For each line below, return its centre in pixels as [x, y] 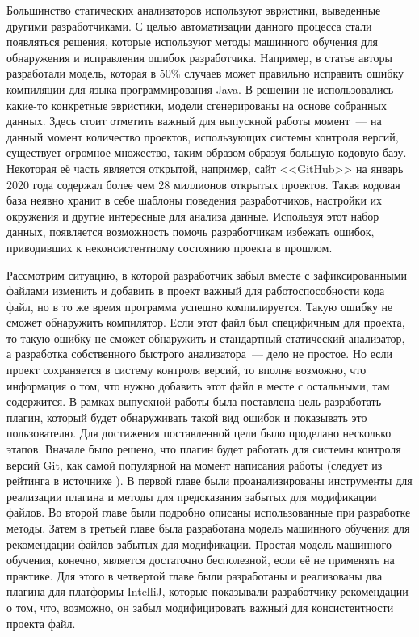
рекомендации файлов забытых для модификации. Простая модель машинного [199, 544]
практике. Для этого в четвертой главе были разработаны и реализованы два [195, 575]
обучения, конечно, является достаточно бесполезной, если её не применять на [201, 560]
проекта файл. [41, 623]
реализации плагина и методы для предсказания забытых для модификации [192, 496]
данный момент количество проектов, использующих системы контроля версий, [203, 136]
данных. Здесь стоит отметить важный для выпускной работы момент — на [194, 121]
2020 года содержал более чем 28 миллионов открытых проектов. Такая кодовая [203, 184]
